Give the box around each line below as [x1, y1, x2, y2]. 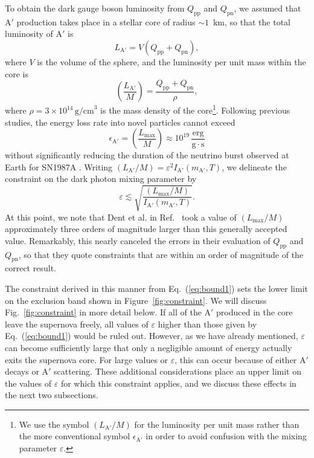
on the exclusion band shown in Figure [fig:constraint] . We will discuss [5, 294, 267, 306]
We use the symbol [19, 418, 89, 430]
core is [5, 67, 28, 80]
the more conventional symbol [19, 430, 130, 442]
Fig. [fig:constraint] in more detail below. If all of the [5, 306, 202, 318]
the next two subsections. [5, 389, 98, 401]
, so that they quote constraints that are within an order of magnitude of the [18, 248, 304, 260]
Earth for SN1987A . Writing [5, 160, 113, 173]
